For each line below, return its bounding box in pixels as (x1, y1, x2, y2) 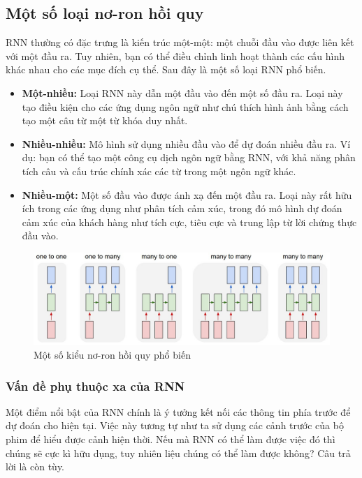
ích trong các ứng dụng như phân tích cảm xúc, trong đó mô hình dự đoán (22, 201, 342, 216)
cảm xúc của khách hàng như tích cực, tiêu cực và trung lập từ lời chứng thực (22, 214, 357, 229)
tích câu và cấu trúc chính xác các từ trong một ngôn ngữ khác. (22, 163, 296, 178)
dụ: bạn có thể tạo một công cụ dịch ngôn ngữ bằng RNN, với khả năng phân (22, 150, 356, 165)
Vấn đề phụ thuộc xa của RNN (6, 377, 185, 394)
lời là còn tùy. (6, 459, 65, 474)
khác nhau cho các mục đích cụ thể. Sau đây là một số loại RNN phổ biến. (6, 62, 326, 77)
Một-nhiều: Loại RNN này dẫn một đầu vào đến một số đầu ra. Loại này (22, 85, 343, 100)
